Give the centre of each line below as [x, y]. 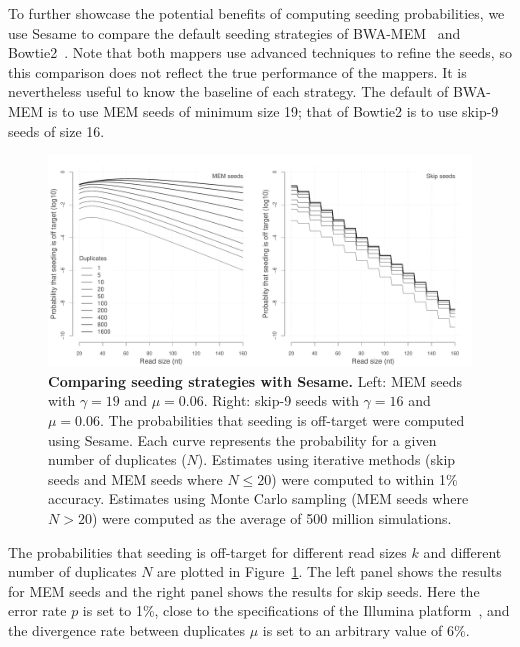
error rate [37, 610]
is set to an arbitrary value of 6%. [366, 629]
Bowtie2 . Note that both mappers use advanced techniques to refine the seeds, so [260, 52]
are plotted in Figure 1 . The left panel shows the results [329, 571]
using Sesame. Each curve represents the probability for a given [242, 439]
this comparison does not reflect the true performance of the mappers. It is [237, 71]
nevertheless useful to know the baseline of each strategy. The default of [228, 91]
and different [462, 551]
